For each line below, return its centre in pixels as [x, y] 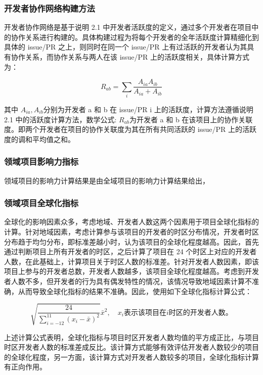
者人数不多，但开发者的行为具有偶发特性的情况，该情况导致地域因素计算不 [128, 281]
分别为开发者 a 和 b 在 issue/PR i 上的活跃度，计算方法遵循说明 [148, 109]
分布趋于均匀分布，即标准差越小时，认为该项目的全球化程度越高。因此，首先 [131, 241]
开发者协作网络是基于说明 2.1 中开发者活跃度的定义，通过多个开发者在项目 [128, 27]
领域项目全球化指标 [41, 203]
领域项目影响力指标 [41, 161]
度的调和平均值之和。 [39, 139]
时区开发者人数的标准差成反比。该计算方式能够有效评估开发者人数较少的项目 [131, 347]
